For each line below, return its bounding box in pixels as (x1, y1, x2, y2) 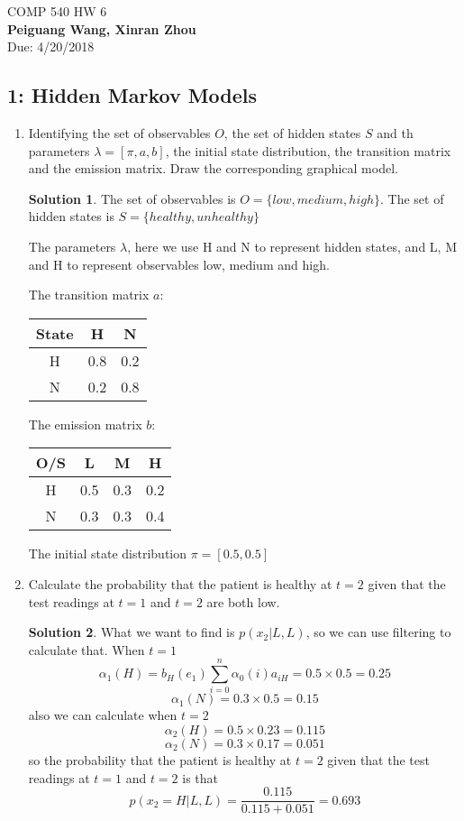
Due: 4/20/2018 (7, 37, 95, 56)
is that (182, 768, 219, 787)
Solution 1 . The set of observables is (28, 189, 236, 208)
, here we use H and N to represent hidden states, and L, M (127, 236, 457, 255)
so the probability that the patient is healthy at (28, 751, 292, 770)
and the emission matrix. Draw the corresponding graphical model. (28, 159, 398, 178)
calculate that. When (28, 640, 145, 659)
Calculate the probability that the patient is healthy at (28, 574, 332, 593)
